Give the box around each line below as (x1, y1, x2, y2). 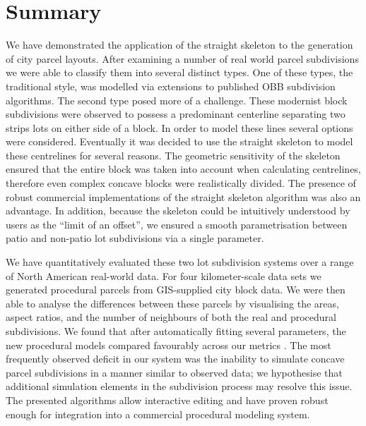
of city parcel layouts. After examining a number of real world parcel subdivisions (6, 51, 359, 66)
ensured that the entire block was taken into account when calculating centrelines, (6, 162, 361, 176)
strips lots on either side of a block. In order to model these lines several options (6, 120, 353, 135)
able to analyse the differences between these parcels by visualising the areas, (6, 296, 339, 310)
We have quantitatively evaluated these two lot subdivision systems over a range (6, 255, 354, 269)
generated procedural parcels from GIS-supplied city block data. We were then (6, 282, 346, 297)
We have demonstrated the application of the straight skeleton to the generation (6, 37, 353, 52)
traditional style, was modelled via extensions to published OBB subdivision (6, 78, 336, 93)
